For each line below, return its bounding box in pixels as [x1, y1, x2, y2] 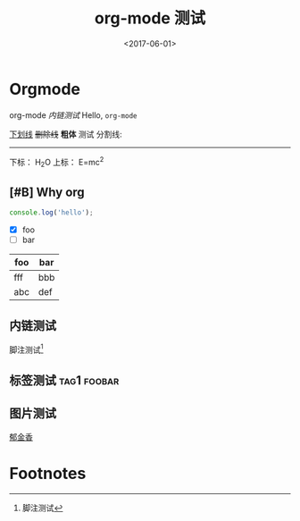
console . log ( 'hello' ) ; [9, 207, 94, 217]
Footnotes [9, 463, 87, 483]
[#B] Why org [9, 184, 85, 199]
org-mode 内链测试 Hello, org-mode [9, 109, 137, 121]
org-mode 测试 [94, 8, 206, 29]
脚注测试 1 [9, 342, 44, 355]
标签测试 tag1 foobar [9, 373, 120, 388]
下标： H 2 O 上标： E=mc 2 [9, 155, 104, 170]
